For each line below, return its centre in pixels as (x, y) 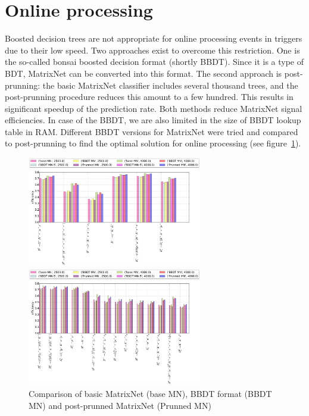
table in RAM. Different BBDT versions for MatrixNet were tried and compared (152, 131)
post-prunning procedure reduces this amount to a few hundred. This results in (149, 97)
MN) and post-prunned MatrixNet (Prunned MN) (120, 405)
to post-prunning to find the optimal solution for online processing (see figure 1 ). (153, 143)
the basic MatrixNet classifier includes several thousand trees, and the (170, 85)
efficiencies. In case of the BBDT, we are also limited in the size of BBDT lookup (153, 120)
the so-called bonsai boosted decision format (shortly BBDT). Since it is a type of (154, 62)
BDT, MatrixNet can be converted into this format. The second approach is (143, 73)
